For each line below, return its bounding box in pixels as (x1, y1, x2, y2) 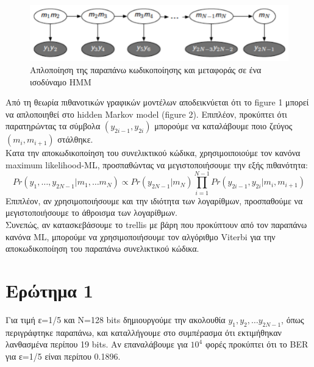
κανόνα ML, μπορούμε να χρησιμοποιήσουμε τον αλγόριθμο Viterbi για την (5, 230, 276, 243)
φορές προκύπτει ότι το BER (205, 338, 309, 351)
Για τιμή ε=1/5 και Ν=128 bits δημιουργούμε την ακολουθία (5, 313, 226, 326)
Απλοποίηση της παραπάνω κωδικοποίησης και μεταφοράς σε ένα (30, 63, 262, 76)
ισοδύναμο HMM (30, 75, 91, 88)
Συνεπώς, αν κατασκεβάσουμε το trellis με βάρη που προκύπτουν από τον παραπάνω (5, 218, 307, 230)
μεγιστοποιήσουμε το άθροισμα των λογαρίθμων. (5, 206, 177, 219)
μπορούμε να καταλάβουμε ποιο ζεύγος (154, 119, 293, 132)
